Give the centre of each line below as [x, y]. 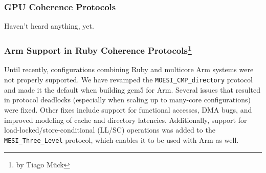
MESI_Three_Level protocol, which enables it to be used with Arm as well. [121, 139]
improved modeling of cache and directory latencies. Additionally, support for [126, 120]
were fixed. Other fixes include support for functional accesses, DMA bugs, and [128, 109]
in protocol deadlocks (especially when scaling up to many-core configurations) [127, 100]
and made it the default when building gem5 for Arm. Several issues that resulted [132, 89]
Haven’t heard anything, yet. [49, 26]
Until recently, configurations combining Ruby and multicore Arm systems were [129, 69]
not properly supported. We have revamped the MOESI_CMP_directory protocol [128, 80]
